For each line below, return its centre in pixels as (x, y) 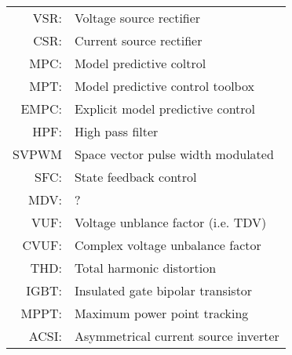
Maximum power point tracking (161, 313)
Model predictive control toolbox (164, 86)
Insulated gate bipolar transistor (163, 290)
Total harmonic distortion (145, 268)
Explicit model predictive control (165, 109)
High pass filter (116, 131)
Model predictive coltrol (140, 63)
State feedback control (135, 177)
